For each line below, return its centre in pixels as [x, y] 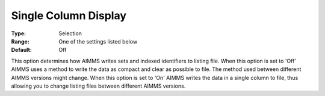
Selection [70, 33]
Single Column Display [69, 16]
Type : [19, 33]
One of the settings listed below [98, 41]
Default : [22, 50]
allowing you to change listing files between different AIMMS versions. [98, 86]
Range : [20, 41]
